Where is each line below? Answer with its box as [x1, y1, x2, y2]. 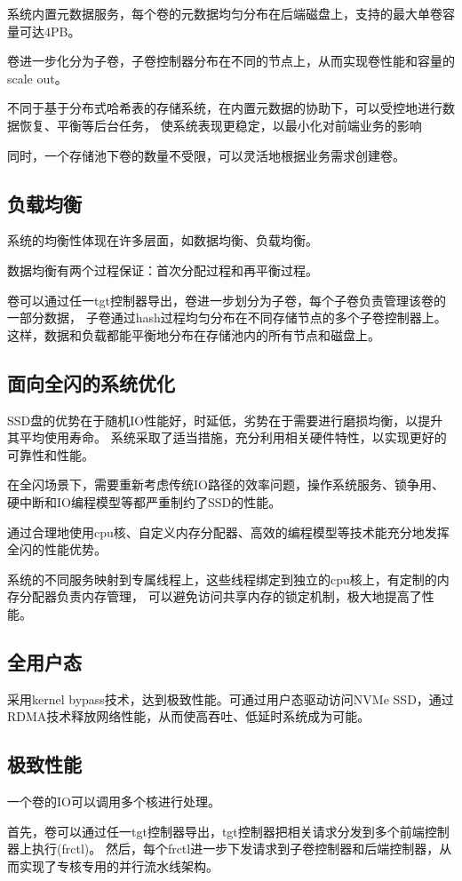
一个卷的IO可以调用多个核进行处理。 [7, 792, 220, 811]
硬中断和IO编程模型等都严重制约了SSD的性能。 [7, 492, 282, 511]
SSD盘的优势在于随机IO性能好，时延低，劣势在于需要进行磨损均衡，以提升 [7, 410, 443, 429]
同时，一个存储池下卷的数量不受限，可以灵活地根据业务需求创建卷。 [7, 146, 405, 164]
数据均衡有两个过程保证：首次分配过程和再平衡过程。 [7, 260, 318, 279]
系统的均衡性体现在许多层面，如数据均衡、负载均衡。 [7, 231, 318, 250]
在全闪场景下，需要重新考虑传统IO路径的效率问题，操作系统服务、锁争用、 [7, 475, 444, 494]
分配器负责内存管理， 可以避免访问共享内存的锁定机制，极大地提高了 [19, 587, 422, 606]
